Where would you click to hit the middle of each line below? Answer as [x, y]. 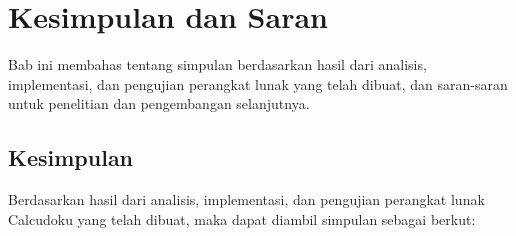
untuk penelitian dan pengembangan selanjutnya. [159, 103]
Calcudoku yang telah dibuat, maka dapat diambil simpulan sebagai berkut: [242, 218]
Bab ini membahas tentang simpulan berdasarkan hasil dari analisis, [217, 64]
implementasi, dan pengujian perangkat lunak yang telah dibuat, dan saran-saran [258, 83]
